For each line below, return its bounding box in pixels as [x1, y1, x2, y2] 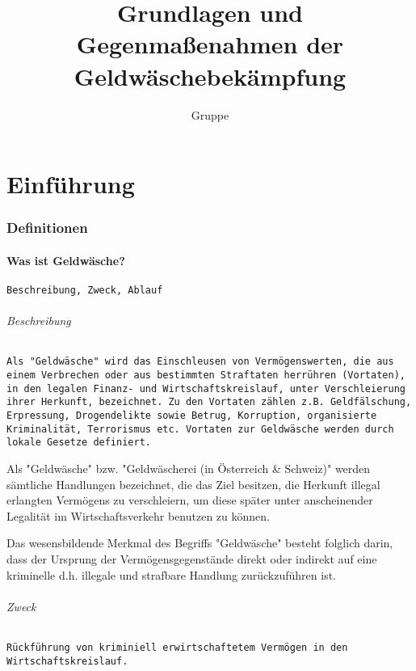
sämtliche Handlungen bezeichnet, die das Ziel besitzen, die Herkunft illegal [6, 475, 380, 492]
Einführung [6, 167, 135, 200]
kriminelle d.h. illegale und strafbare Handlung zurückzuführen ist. [6, 566, 336, 583]
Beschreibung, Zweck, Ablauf [6, 284, 163, 296]
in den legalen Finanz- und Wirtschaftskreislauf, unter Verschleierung [6, 382, 405, 395]
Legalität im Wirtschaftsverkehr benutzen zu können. [6, 507, 270, 524]
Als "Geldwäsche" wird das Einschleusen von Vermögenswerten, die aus [6, 356, 394, 368]
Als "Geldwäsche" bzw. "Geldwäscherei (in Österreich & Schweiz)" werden [6, 459, 371, 476]
